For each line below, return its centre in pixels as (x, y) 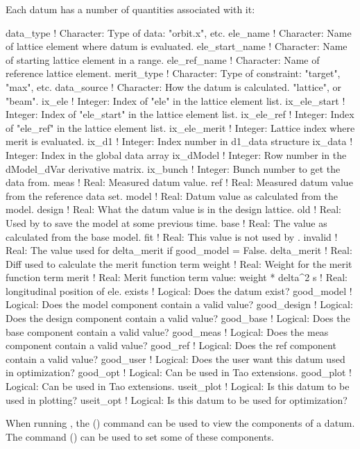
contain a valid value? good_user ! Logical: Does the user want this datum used (175, 358)
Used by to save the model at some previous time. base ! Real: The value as (166, 222)
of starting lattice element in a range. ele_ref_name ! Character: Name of (163, 59)
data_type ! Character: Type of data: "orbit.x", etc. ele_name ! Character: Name (179, 32)
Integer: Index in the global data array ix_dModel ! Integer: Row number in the (176, 154)
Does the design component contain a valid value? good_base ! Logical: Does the (178, 318)
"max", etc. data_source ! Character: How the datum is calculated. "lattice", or (173, 86)
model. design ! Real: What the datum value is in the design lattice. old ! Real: (173, 209)
